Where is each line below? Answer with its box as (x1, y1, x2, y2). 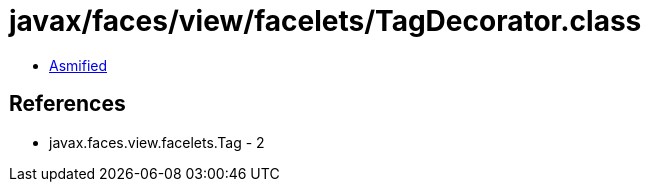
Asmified (49, 56, 108, 74)
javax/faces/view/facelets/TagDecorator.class (9, 4, 642, 38)
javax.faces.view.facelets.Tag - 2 (49, 133, 265, 151)
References (9, 91, 126, 117)
